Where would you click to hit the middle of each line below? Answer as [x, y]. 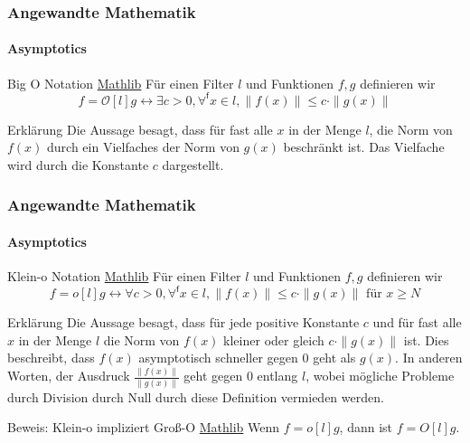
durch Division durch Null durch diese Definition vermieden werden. [196, 396]
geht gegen [213, 376]
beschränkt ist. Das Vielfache [364, 147]
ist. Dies [426, 339]
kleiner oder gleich [274, 339]
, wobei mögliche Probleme [380, 376]
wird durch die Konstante [78, 164]
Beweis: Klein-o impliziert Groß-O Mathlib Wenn [144, 427]
